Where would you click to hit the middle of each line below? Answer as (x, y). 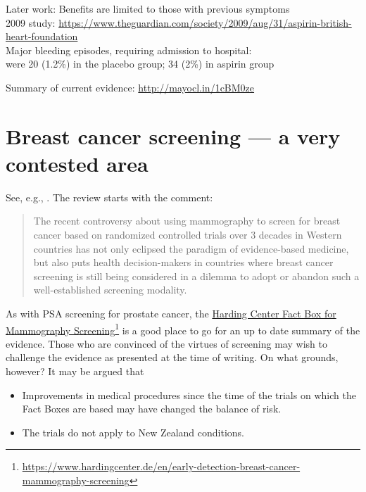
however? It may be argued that (75, 371)
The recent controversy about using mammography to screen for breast (187, 221)
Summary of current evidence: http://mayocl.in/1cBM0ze (130, 87)
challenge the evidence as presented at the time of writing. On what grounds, (172, 357)
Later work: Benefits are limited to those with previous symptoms (148, 8)
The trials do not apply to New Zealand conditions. (133, 432)
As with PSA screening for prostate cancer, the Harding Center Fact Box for (171, 314)
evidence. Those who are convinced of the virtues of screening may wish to (166, 343)
